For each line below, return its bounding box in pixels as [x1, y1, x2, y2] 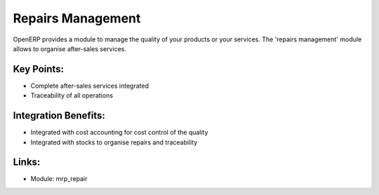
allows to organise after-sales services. [13, 44, 126, 53]
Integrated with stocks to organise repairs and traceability [30, 137, 198, 147]
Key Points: [13, 63, 65, 75]
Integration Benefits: [13, 109, 105, 122]
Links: [13, 156, 41, 168]
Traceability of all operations [30, 91, 114, 100]
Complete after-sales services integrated [30, 81, 149, 90]
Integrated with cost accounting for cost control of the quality [30, 128, 208, 137]
